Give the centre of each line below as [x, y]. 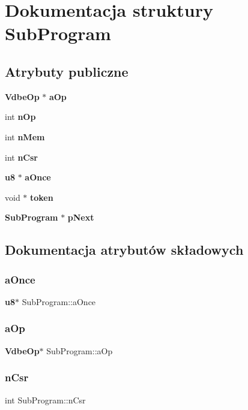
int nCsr [21, 157]
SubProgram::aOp [80, 350]
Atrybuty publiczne [67, 71]
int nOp [20, 117]
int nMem [25, 136]
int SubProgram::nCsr [45, 400]
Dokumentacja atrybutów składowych [124, 250]
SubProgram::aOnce [59, 301]
